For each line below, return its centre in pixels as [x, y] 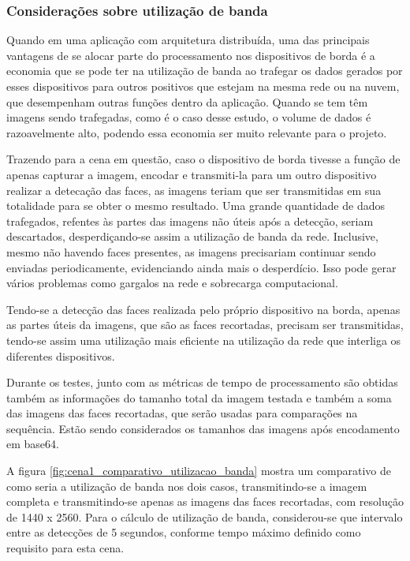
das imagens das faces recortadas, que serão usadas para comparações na [182, 413]
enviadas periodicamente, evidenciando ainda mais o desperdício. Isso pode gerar [201, 267]
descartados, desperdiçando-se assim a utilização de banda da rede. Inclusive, [192, 236]
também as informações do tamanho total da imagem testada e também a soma [199, 397]
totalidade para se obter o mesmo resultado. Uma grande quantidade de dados [196, 206]
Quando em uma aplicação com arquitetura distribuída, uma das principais [188, 40]
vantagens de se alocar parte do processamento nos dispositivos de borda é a [191, 55]
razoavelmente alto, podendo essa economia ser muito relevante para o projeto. [197, 132]
